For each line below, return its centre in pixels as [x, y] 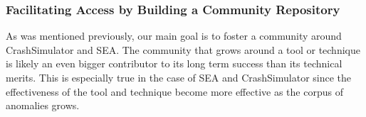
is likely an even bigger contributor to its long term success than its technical [174, 63]
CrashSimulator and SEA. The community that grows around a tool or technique [183, 49]
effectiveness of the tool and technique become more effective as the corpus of [174, 91]
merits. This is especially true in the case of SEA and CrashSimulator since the [179, 77]
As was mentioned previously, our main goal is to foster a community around [174, 36]
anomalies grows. [43, 105]
